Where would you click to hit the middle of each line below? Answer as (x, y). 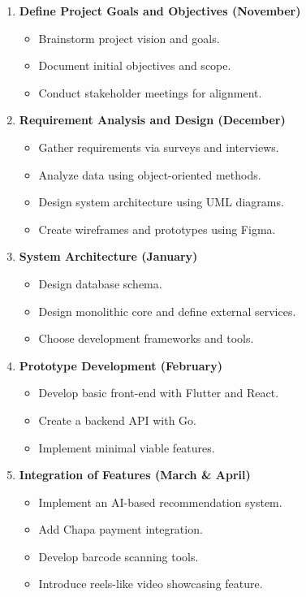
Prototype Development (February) (121, 365)
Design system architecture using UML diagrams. (161, 202)
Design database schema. (100, 283)
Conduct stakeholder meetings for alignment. (150, 92)
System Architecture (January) (108, 256)
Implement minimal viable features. (127, 447)
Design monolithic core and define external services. (167, 311)
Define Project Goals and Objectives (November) (160, 11)
